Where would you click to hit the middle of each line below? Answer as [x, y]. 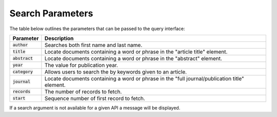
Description [59, 38]
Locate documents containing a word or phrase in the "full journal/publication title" [144, 78]
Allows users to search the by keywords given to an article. [116, 72]
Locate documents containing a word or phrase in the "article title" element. [136, 52]
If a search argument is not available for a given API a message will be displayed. [95, 108]
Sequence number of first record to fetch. [95, 98]
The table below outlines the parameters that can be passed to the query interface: [97, 29]
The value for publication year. [81, 65]
